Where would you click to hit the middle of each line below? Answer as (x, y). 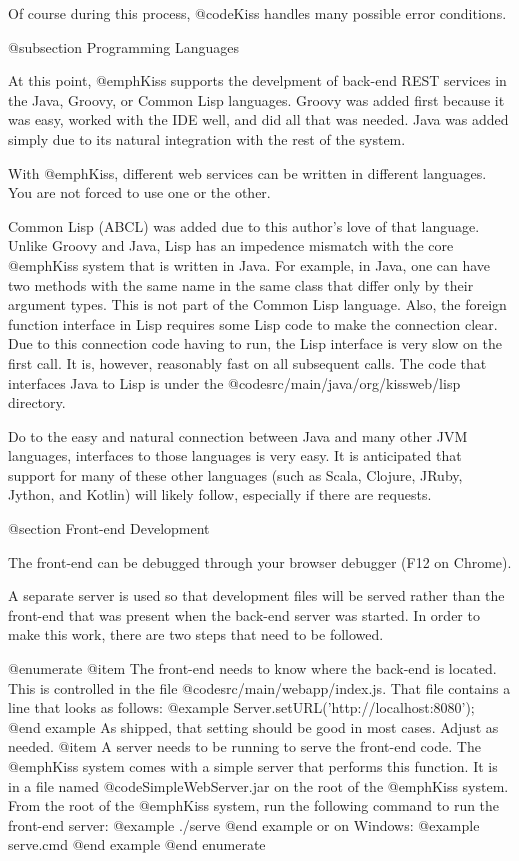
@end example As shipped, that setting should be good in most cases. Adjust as (253, 726)
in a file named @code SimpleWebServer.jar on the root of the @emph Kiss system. (258, 785)
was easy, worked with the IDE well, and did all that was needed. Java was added (258, 119)
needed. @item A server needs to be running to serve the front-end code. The (244, 746)
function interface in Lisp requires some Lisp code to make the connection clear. (253, 323)
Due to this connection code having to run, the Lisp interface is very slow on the (255, 343)
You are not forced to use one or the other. (139, 192)
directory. (37, 402)
